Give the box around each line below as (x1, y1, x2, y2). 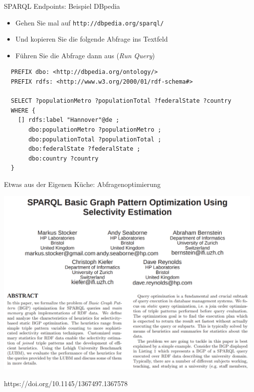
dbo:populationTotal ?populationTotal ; (28, 136, 162, 143)
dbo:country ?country (28, 155, 99, 162)
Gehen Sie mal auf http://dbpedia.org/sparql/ (15, 17, 164, 27)
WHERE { (11, 107, 36, 114)
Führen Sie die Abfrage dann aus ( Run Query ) (15, 50, 155, 60)
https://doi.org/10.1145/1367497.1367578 (4, 378, 128, 389)
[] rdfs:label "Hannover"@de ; (18, 116, 120, 124)
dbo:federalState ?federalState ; (28, 145, 141, 153)
